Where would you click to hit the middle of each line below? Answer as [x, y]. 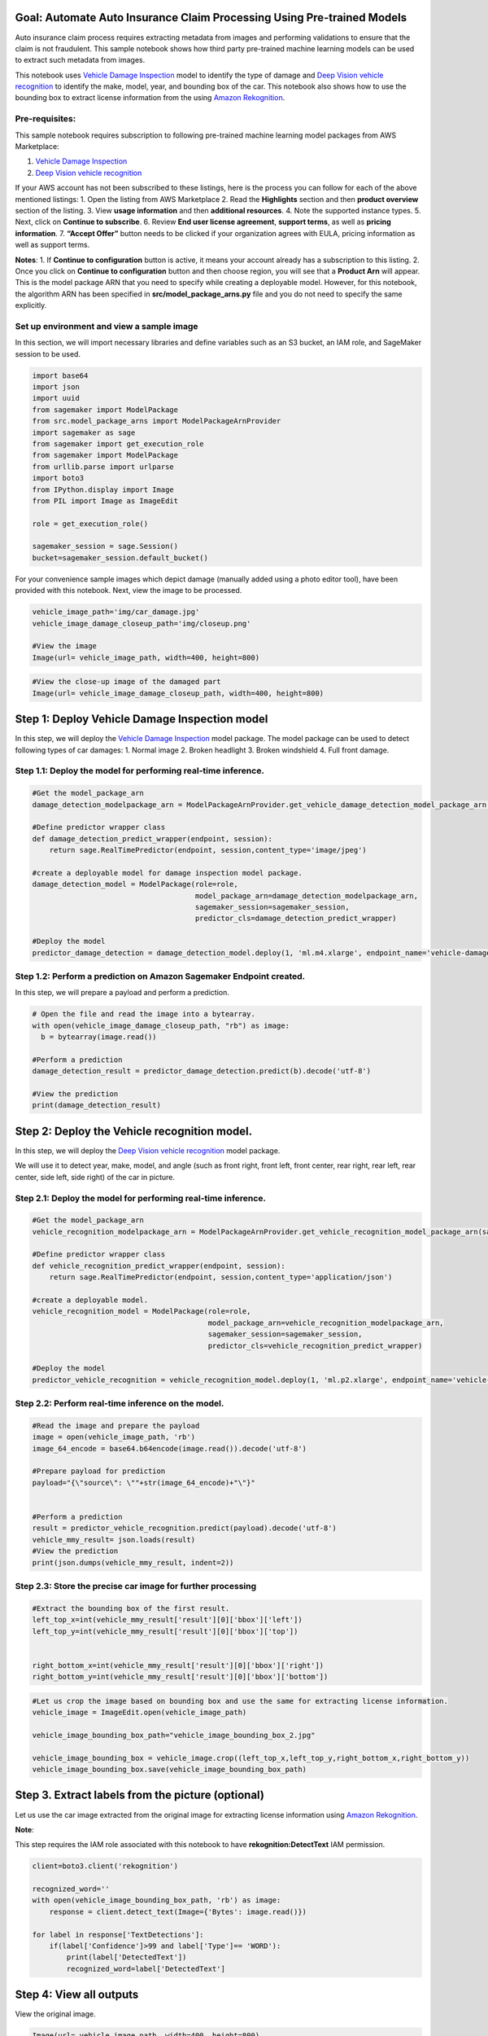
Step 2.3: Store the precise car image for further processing [136, 1586]
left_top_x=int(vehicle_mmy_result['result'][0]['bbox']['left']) [167, 1620]
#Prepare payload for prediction [99, 1471]
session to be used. [48, 353]
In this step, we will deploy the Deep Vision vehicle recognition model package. [148, 1150]
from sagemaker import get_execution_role [118, 443]
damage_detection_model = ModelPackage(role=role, [135, 884]
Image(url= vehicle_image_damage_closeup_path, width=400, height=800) [178, 693]
